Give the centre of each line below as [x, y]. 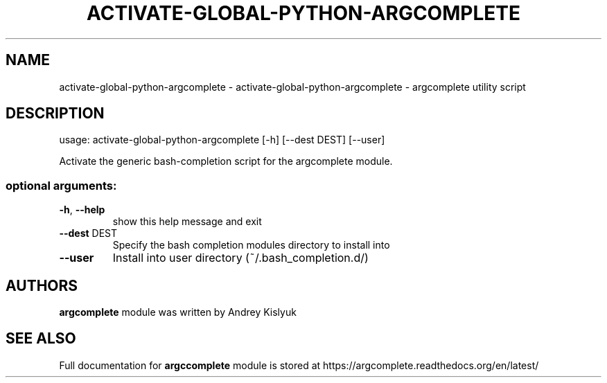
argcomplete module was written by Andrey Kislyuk [178, 312]
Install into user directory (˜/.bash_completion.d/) [240, 258]
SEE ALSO [41, 339]
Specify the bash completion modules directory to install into [251, 245]
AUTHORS [42, 285]
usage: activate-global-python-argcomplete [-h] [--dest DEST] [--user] [222, 140]
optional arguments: [61, 185]
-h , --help [82, 210]
